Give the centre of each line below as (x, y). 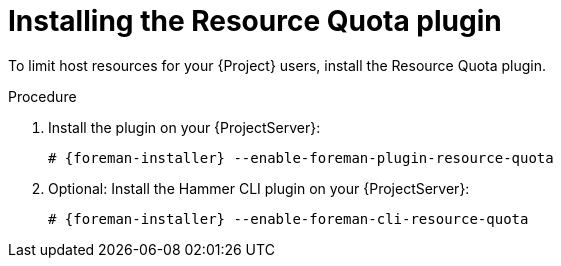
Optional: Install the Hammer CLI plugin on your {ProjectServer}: (259, 188)
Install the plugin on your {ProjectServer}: (184, 127)
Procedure (42, 96)
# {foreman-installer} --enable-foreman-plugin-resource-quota (301, 157)
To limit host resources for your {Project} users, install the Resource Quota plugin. (277, 65)
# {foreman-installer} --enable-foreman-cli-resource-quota (288, 218)
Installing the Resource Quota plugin (255, 21)
